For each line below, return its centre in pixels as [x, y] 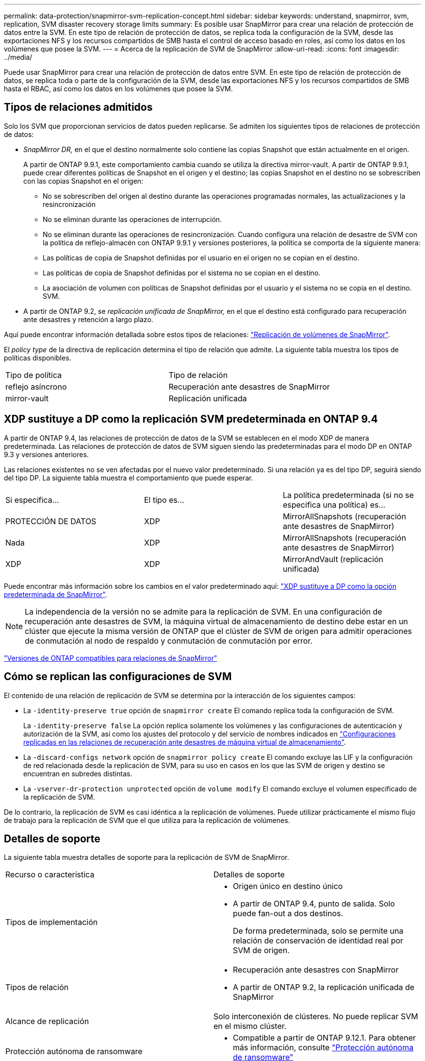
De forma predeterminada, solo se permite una [318, 931]
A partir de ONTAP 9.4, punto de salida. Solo [314, 904]
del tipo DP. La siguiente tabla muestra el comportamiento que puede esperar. [129, 478]
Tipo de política [34, 375]
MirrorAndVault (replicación [333, 559]
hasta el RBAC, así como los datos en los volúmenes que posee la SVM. [118, 89]
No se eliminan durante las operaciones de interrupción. [132, 219]
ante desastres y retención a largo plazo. [88, 319]
